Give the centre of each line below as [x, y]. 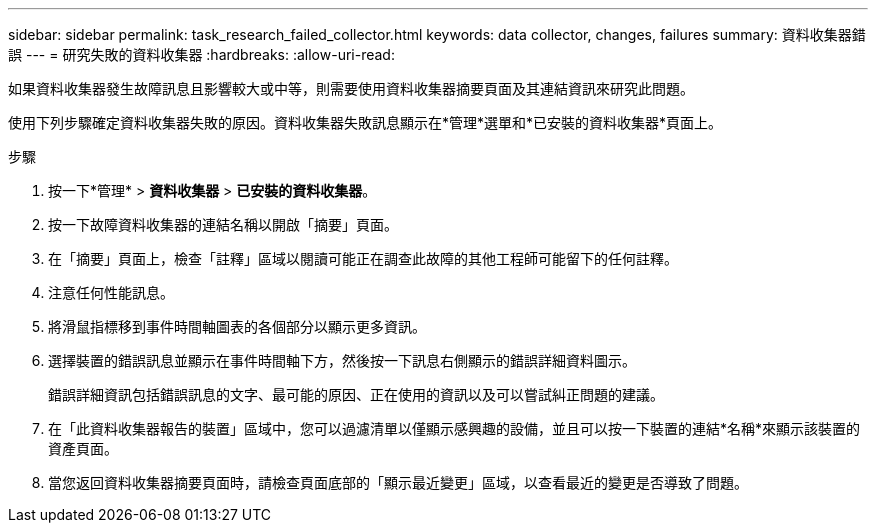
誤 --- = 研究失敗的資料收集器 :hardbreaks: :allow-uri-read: [201, 54]
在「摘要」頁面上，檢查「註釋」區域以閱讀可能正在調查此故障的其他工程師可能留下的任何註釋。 [363, 258]
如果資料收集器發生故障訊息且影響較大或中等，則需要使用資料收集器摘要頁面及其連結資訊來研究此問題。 [351, 88]
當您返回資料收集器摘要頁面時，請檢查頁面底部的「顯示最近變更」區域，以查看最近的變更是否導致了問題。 [398, 482]
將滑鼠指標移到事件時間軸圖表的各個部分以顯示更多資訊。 [237, 326]
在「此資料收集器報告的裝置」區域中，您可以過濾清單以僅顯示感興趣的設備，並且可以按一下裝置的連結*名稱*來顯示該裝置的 [454, 428]
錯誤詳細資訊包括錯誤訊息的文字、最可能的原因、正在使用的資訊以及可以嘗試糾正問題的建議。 [356, 394]
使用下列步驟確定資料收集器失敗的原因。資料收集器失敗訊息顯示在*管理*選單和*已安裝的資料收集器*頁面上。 [365, 122]
